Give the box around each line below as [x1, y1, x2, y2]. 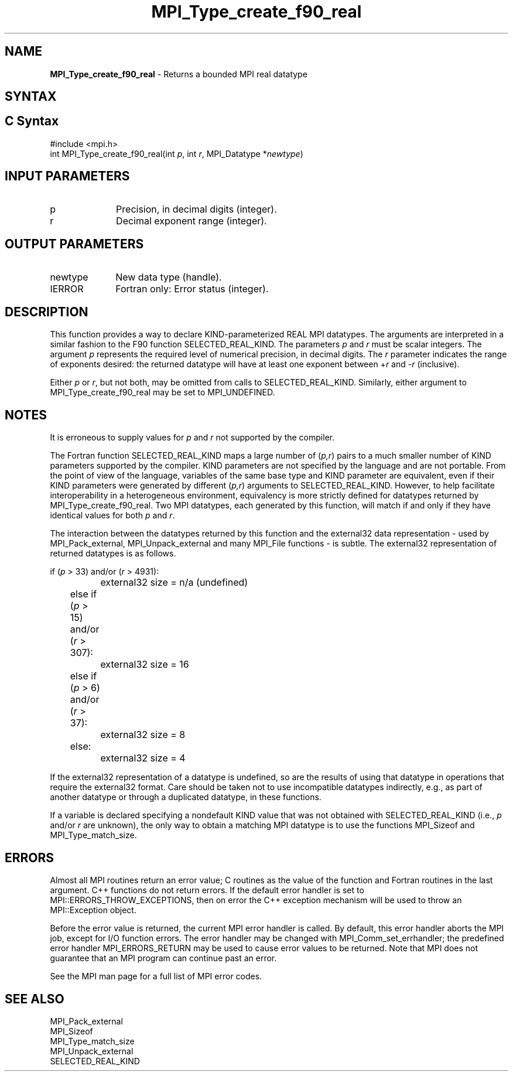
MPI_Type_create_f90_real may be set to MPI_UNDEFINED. [50, 387, 275, 398]
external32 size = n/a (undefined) [100, 576, 248, 589]
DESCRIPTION [5, 304, 88, 319]
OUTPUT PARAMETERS [5, 237, 144, 252]
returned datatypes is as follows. [50, 548, 176, 559]
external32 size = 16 [100, 658, 189, 671]
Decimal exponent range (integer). [116, 214, 267, 227]
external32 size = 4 [100, 752, 186, 764]
